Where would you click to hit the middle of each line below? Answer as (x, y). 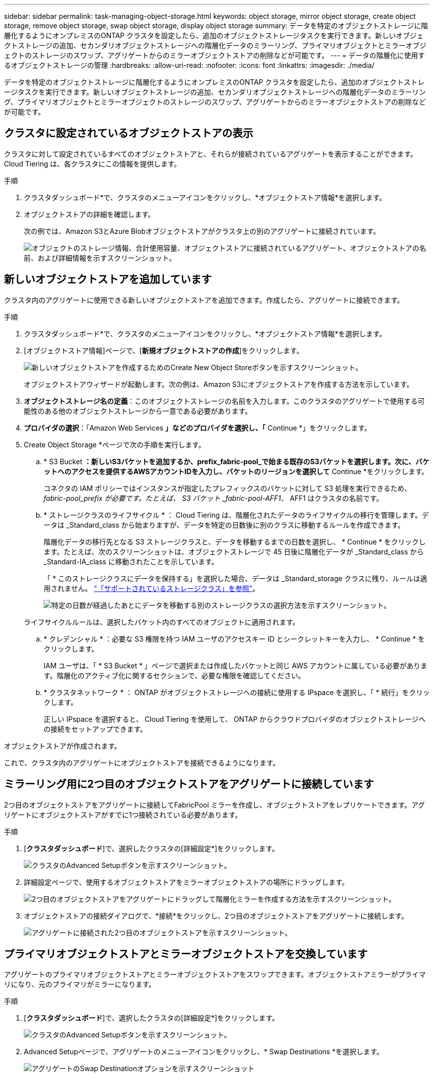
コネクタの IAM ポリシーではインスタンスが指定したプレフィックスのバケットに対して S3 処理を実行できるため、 (228, 488)
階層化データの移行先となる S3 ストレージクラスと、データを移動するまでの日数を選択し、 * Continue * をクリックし (235, 541)
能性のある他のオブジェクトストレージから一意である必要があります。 (138, 411)
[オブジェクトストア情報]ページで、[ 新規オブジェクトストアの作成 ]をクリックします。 (164, 350)
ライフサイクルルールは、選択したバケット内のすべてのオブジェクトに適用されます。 (162, 622)
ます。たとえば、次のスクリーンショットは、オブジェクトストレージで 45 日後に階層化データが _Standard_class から (234, 551)
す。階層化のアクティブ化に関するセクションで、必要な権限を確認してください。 (174, 675)
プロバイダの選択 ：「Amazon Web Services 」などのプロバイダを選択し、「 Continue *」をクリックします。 (198, 428)
